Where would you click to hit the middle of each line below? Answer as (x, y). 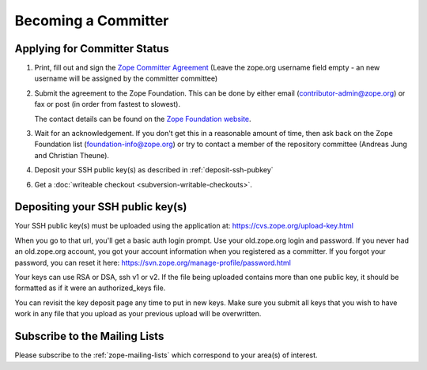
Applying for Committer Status (92, 49)
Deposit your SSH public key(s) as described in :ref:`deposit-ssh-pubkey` (154, 170)
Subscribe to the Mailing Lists (89, 336)
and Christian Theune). (72, 155)
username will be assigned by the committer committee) (126, 78)
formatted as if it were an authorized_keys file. (90, 288)
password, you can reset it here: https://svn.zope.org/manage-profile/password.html (153, 262)
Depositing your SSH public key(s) (101, 207)
